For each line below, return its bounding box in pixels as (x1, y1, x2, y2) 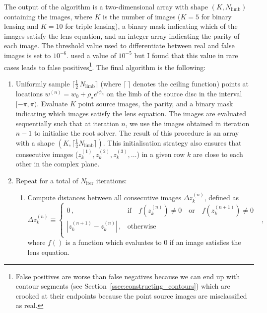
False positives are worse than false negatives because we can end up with (15, 271, 240, 281)
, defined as (204, 192, 239, 203)
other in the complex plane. (15, 158, 100, 169)
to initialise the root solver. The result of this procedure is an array (34, 128, 239, 138)
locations (15, 88, 43, 98)
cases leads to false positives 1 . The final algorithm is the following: (4, 60, 206, 72)
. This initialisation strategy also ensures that (103, 137, 242, 148)
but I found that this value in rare (134, 50, 238, 60)
